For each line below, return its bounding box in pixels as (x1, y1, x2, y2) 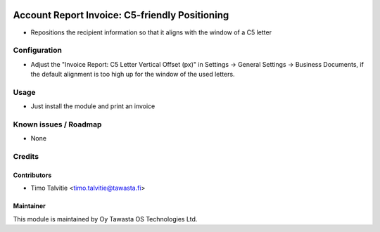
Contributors (13, 171, 52, 179)
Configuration (13, 46, 63, 56)
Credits (13, 152, 39, 162)
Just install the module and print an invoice (30, 102, 156, 110)
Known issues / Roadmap (13, 120, 102, 129)
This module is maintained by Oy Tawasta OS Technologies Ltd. (13, 214, 198, 223)
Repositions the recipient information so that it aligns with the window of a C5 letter (30, 28, 272, 37)
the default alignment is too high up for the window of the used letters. (30, 70, 235, 79)
